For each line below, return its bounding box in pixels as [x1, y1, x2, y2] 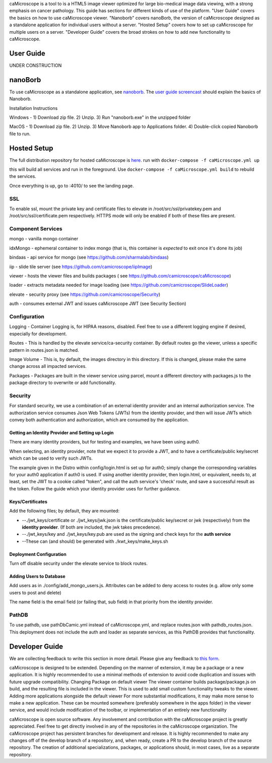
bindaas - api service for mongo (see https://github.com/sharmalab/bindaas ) [9, 255, 169, 261]
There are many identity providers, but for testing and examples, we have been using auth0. [9, 439, 200, 445]
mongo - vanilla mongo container [9, 236, 79, 242]
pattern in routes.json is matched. [9, 347, 79, 353]
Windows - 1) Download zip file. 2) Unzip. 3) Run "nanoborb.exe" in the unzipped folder [9, 114, 191, 120]
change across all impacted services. [9, 363, 87, 369]
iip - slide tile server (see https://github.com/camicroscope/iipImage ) [9, 264, 153, 270]
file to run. [9, 131, 31, 137]
